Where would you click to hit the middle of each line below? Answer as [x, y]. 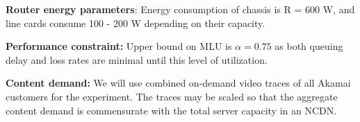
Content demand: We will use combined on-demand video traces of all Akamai [178, 83]
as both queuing [309, 46]
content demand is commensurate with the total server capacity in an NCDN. [171, 110]
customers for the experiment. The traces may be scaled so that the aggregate [172, 96]
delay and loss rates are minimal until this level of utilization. [137, 59]
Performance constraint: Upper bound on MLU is [119, 46]
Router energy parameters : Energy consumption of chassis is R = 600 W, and [180, 9]
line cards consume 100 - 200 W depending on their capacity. [136, 23]
